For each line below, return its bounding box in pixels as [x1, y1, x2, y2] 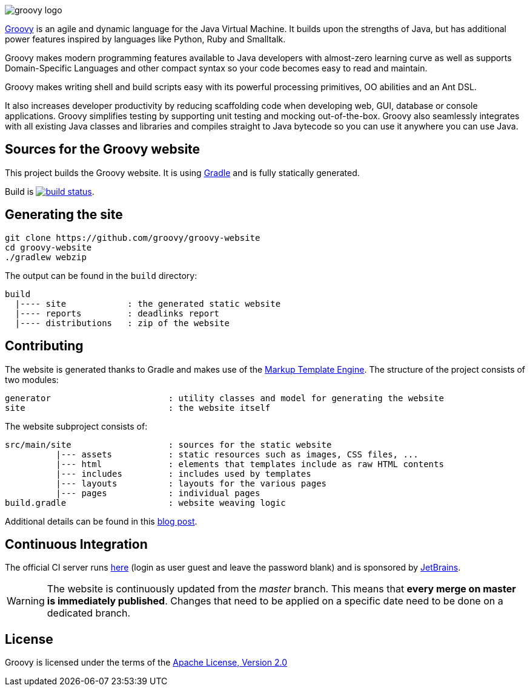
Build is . [5, 186, 94, 197]
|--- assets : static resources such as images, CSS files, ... [56, 449, 419, 459]
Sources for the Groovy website [5, 142, 200, 157]
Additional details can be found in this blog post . [5, 516, 197, 526]
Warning [7, 595, 45, 607]
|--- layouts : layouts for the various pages [56, 478, 327, 488]
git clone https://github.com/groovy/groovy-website [5, 232, 260, 243]
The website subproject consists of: [5, 421, 148, 431]
